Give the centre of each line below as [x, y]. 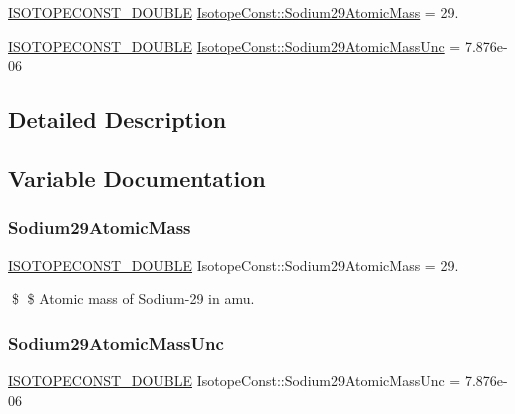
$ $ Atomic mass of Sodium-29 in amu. [133, 298]
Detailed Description [117, 119]
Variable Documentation [137, 177]
